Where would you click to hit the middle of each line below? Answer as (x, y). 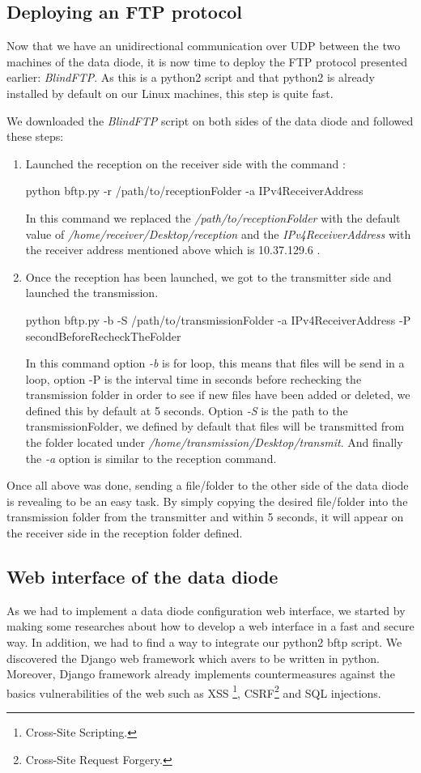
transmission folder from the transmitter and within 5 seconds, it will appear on (205, 517)
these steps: (35, 136)
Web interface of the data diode (142, 577)
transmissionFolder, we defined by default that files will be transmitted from (215, 426)
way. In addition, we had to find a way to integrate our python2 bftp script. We (204, 642)
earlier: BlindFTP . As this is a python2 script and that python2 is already (191, 77)
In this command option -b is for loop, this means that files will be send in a (215, 363)
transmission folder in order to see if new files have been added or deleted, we (218, 395)
